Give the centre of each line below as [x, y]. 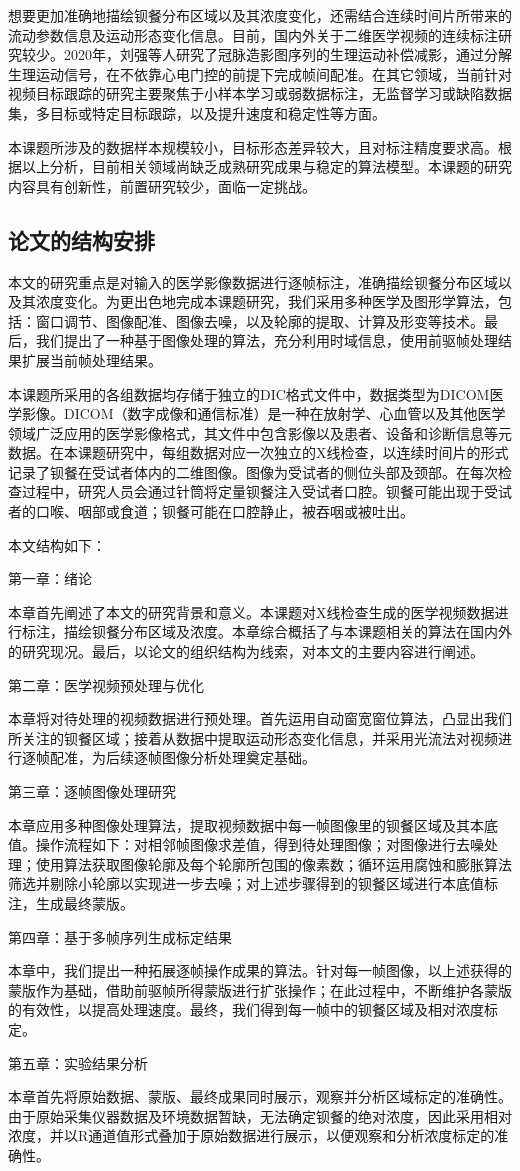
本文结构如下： [57, 544]
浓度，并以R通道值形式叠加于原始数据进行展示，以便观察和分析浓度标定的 [251, 1135]
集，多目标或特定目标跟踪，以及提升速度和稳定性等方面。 [197, 112]
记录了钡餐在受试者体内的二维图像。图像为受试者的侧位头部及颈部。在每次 [253, 471]
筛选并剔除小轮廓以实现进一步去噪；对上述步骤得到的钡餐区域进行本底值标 [253, 883]
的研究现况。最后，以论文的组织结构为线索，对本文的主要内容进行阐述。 [246, 651]
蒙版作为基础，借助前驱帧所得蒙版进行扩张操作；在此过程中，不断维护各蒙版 [260, 989]
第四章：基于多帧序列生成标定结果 [120, 936]
